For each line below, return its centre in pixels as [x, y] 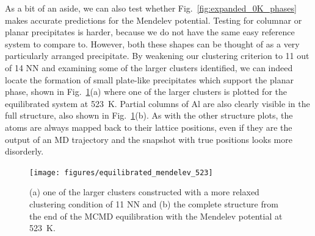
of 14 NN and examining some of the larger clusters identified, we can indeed [149, 67]
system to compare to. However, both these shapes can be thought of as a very [152, 43]
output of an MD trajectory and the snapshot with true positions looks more [149, 139]
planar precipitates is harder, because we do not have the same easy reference [150, 32]
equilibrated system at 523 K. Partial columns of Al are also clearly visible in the [157, 103]
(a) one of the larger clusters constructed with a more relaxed [144, 192]
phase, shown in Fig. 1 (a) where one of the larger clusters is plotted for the [146, 92]
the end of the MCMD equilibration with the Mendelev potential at [156, 216]
